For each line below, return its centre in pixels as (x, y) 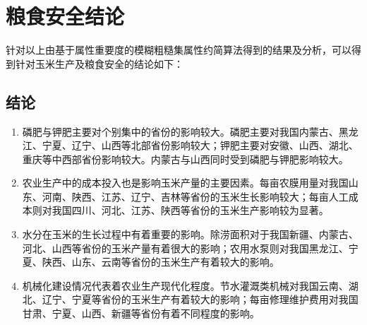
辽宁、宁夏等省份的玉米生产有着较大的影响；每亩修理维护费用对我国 (200, 299)
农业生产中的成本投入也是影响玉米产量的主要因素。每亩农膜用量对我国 (185, 183)
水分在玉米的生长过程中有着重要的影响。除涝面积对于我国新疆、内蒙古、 (190, 234)
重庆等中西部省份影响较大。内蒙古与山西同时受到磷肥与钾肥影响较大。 (185, 159)
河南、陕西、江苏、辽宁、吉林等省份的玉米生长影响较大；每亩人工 (195, 196)
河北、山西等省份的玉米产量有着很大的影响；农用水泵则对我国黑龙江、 (185, 248)
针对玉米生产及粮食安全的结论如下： (99, 63)
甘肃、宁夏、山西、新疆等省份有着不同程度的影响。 (141, 313)
